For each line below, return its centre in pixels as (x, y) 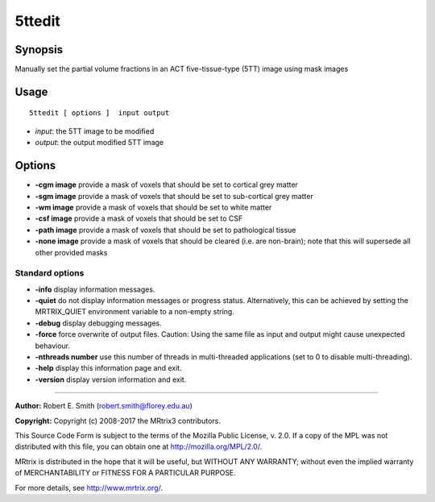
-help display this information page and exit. (108, 368)
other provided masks (71, 252)
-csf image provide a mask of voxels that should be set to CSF (139, 218)
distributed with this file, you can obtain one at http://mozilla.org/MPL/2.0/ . (139, 446)
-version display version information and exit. (111, 380)
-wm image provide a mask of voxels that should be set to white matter (153, 207)
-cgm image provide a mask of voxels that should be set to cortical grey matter (166, 185)
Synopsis (39, 50)
